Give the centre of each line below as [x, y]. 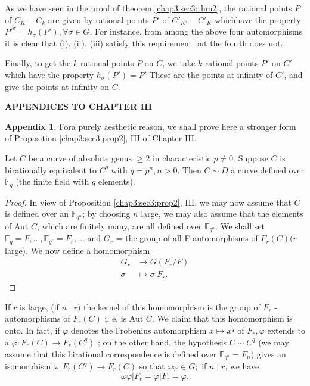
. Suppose [251, 158]
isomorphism [28, 366]
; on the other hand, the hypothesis [162, 342]
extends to [286, 330]
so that [152, 366]
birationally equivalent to [51, 169]
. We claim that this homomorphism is [222, 318]
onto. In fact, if [32, 330]
